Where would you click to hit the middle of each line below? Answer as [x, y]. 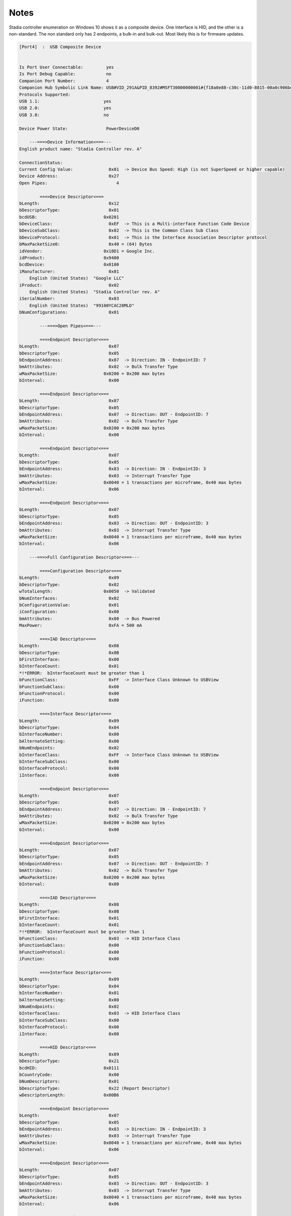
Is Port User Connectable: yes [66, 67]
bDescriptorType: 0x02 [69, 584]
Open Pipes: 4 [69, 183]
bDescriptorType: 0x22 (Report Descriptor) [95, 1088]
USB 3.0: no [64, 115]
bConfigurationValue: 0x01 [69, 605]
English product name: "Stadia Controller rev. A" [81, 149]
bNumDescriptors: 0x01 [69, 1082]
